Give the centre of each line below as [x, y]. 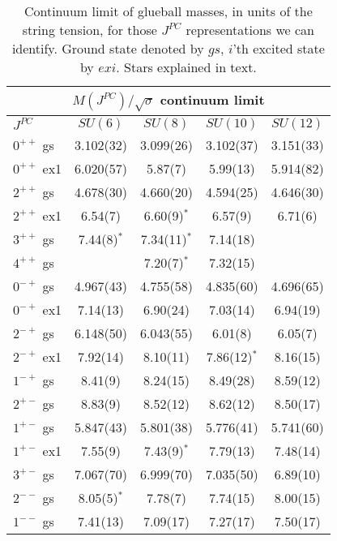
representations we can [250, 30]
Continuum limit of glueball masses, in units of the [168, 11]
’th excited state [279, 48]
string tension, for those [90, 30]
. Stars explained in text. [186, 67]
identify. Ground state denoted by [108, 48]
